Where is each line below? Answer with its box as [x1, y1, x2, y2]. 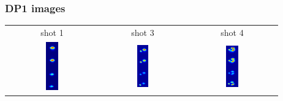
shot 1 [40, 26, 64, 38]
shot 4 [221, 26, 244, 38]
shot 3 [131, 26, 154, 38]
